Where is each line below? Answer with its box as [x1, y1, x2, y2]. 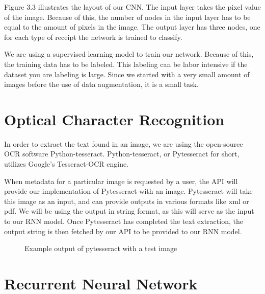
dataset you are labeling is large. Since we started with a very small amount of [4, 69, 250, 79]
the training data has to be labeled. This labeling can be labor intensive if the [4, 58, 248, 69]
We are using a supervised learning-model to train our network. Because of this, [4, 49, 254, 59]
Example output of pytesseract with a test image [24, 243, 177, 254]
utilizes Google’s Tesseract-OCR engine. [4, 159, 129, 169]
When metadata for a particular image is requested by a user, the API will [4, 175, 238, 186]
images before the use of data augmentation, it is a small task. [4, 79, 199, 89]
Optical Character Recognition [4, 108, 225, 129]
